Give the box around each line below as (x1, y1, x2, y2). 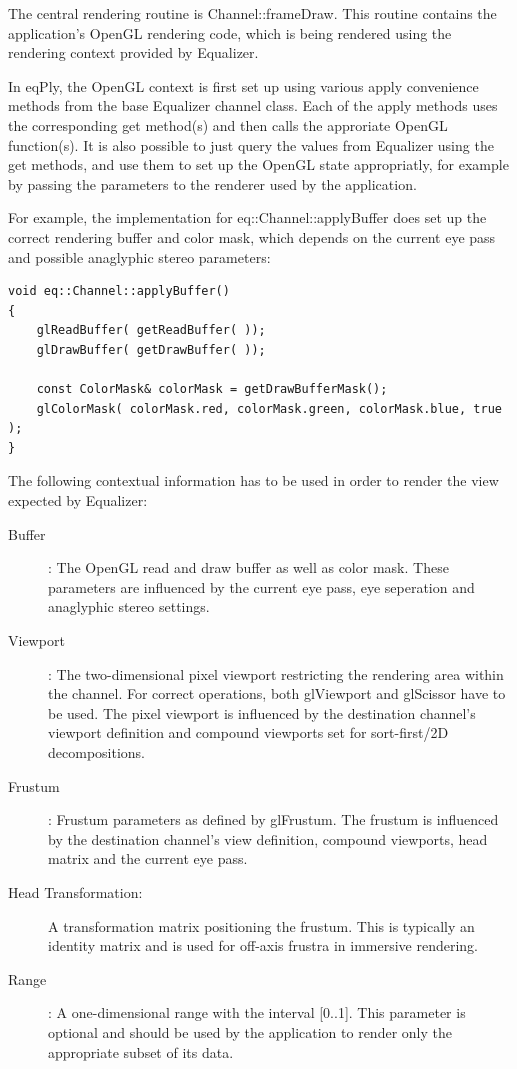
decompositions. (48, 742, 145, 762)
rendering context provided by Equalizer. (8, 42, 259, 63)
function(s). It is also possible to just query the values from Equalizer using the (8, 134, 494, 155)
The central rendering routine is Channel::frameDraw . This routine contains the (8, 3, 497, 23)
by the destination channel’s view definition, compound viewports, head (48, 828, 488, 849)
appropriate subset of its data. (48, 1041, 234, 1062)
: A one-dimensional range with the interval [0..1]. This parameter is (48, 1002, 466, 1023)
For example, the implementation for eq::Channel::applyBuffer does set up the (8, 207, 487, 228)
